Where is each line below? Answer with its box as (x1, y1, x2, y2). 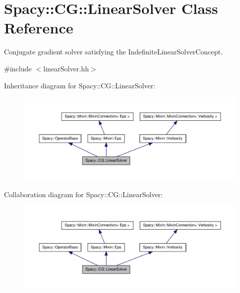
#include (4, 63, 32, 73)
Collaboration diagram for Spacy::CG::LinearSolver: (4, 189, 163, 199)
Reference (4, 17, 73, 38)
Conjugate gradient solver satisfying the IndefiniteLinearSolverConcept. (4, 46, 223, 57)
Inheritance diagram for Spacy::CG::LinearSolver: (4, 80, 155, 90)
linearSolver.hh (43, 63, 89, 73)
